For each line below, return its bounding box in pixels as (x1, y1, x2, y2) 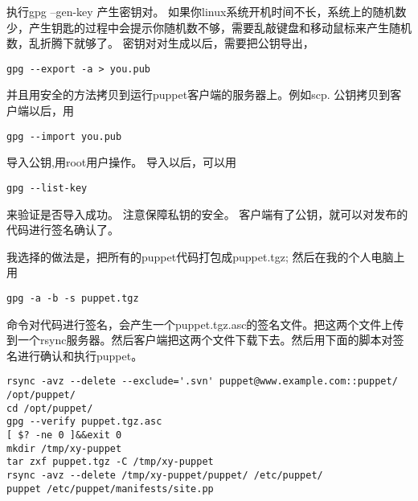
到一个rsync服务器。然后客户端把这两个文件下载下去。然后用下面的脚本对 (6, 331, 393, 348)
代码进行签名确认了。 (6, 221, 119, 238)
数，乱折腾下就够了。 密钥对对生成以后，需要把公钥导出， (6, 35, 314, 51)
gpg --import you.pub (6, 130, 122, 142)
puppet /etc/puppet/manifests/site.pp (6, 483, 214, 495)
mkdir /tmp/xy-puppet (6, 442, 122, 454)
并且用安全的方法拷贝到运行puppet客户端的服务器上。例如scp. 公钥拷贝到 (6, 86, 391, 103)
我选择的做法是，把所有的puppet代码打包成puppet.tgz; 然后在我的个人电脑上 (6, 248, 405, 265)
